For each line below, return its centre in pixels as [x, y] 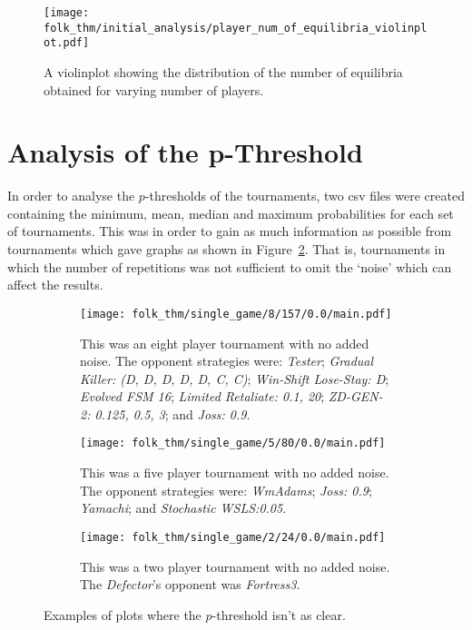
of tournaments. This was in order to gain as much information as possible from [230, 231]
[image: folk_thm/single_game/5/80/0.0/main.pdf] [233, 443]
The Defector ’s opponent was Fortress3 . [190, 584]
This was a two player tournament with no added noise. [235, 566]
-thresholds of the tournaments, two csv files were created [305, 196]
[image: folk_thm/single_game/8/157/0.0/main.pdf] [236, 314]
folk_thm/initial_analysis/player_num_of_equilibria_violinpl [236, 28]
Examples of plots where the [123, 614]
